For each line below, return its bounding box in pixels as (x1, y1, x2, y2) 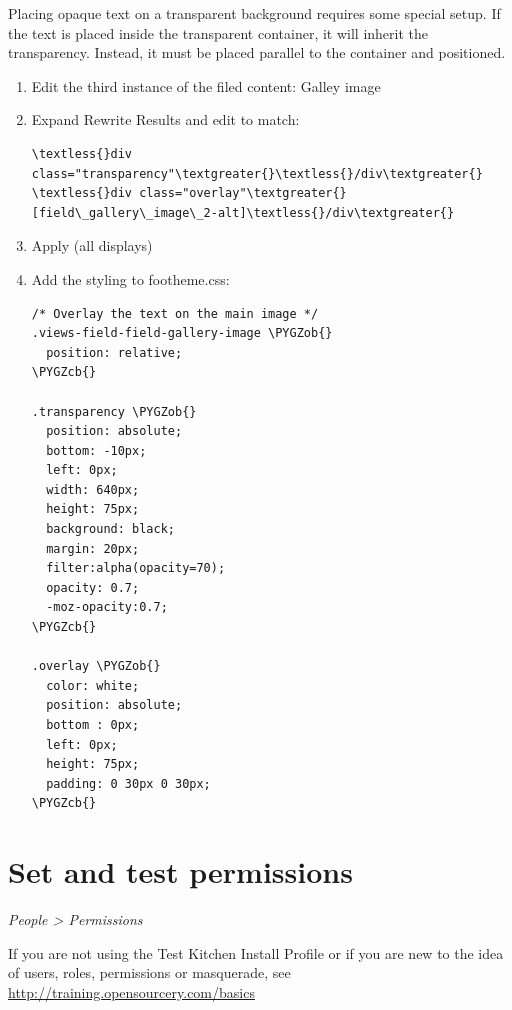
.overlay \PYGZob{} (31, 659, 161, 674)
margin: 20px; (46, 541, 140, 556)
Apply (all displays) (31, 235, 153, 256)
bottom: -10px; (46, 443, 147, 458)
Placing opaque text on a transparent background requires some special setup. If (8, 3, 501, 23)
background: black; (46, 522, 175, 537)
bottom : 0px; (46, 718, 140, 732)
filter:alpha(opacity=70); (46, 561, 226, 576)
